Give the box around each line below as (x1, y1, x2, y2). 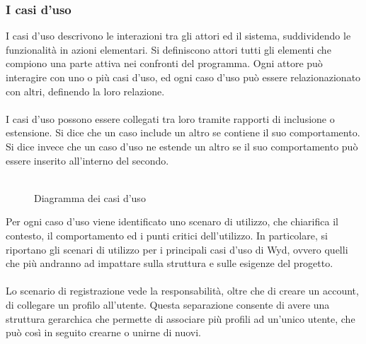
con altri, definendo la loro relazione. (6, 83, 165, 98)
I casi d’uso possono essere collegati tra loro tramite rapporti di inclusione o (6, 111, 335, 126)
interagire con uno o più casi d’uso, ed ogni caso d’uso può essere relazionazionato (6, 70, 361, 84)
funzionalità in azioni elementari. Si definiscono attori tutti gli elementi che (6, 42, 331, 57)
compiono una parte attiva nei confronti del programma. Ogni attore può (6, 56, 323, 71)
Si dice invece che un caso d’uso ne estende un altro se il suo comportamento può (6, 138, 358, 153)
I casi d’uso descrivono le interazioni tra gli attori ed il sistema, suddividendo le (6, 28, 351, 43)
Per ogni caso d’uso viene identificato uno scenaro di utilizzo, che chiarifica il (6, 214, 338, 229)
